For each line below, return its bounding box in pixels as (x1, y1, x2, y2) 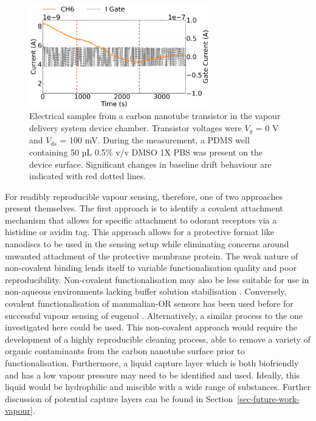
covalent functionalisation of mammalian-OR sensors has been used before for (5, 297, 294, 310)
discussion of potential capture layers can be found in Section (5, 392, 233, 405)
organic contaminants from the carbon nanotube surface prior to (5, 344, 245, 357)
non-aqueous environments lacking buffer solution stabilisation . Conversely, (5, 285, 287, 298)
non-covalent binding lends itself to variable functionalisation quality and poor (5, 261, 297, 274)
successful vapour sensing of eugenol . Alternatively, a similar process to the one (5, 309, 303, 321)
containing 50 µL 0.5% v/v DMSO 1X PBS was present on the (29, 145, 263, 158)
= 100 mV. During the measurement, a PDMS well (60, 134, 250, 146)
